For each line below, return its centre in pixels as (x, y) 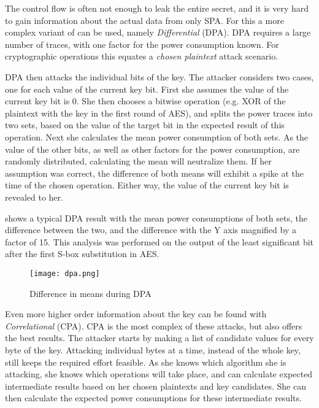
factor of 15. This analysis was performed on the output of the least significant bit (159, 241)
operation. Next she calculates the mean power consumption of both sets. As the (157, 137)
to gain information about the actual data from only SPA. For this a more (144, 20)
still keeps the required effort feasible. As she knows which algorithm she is (146, 362)
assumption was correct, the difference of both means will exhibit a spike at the (154, 173)
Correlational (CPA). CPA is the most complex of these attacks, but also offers (154, 325)
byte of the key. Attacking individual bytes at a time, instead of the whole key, (153, 349)
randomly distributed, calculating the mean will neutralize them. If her (138, 161)
